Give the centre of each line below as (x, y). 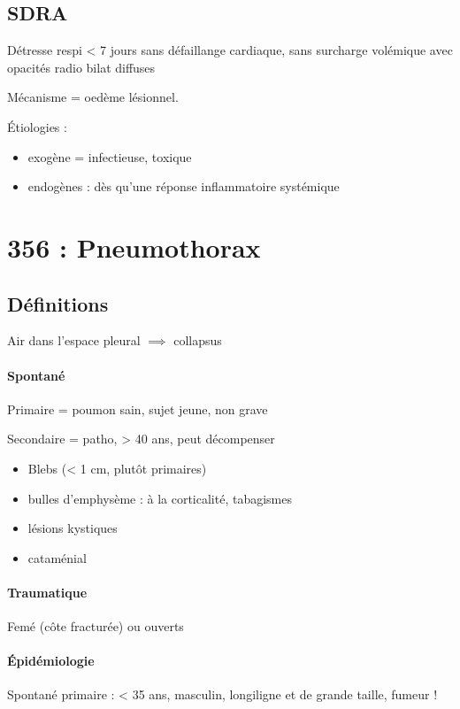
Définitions (58, 303)
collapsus (198, 340)
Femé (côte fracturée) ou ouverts (96, 626)
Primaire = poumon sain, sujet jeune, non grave (138, 408)
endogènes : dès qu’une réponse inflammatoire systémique (184, 186)
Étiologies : (37, 126)
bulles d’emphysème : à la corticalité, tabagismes (160, 498)
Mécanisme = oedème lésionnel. (93, 97)
